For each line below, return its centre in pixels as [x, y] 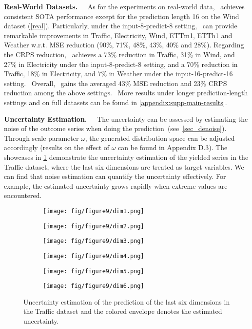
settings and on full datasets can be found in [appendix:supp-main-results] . [116, 102]
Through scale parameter [41, 138]
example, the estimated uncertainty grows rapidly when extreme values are [116, 186]
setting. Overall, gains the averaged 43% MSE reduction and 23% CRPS [116, 83]
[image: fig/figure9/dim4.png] [94, 256]
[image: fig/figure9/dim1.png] [94, 211]
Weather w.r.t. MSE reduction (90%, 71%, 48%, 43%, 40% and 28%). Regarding [124, 45]
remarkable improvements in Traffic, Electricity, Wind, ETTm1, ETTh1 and [118, 35]
